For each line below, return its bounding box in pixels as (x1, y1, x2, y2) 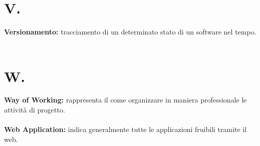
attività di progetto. (4, 104, 65, 115)
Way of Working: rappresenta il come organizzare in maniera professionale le (4, 94, 247, 105)
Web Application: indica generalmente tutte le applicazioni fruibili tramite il (4, 124, 247, 134)
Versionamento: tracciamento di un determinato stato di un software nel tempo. (4, 26, 256, 37)
